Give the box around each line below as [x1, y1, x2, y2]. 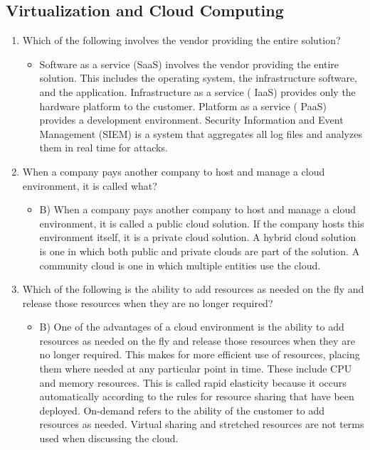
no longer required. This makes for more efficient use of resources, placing [39, 347, 360, 362]
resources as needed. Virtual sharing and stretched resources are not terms [39, 417, 364, 432]
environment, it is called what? [22, 178, 157, 193]
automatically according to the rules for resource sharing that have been [39, 389, 354, 404]
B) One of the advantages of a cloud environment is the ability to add [39, 319, 344, 334]
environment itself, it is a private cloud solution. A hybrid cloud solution [39, 230, 356, 245]
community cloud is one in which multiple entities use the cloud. [39, 257, 321, 272]
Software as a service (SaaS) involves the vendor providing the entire [39, 56, 339, 71]
